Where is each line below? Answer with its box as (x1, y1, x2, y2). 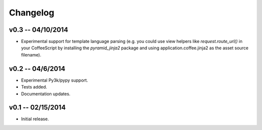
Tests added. (21, 84, 48, 90)
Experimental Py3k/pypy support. (21, 77, 88, 83)
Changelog (9, 7, 54, 18)
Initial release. (21, 116, 49, 122)
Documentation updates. (21, 91, 70, 97)
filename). (21, 52, 41, 58)
